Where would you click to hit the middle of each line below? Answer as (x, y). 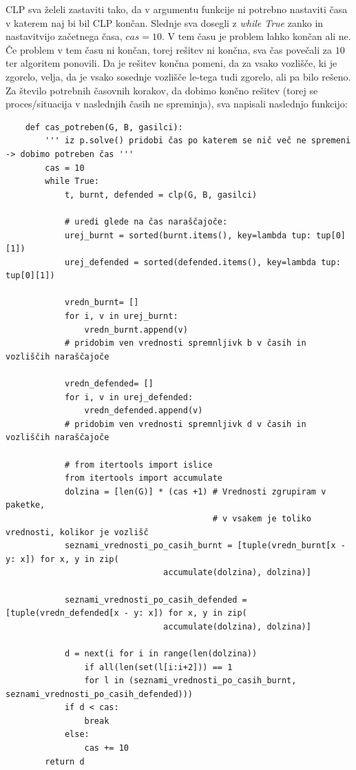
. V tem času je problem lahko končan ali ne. (256, 36)
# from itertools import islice (138, 465)
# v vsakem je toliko (262, 518)
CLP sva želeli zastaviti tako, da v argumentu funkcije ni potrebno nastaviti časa (177, 9)
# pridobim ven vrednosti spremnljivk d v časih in (185, 424)
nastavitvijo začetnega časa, (64, 36)
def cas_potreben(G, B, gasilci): (104, 127)
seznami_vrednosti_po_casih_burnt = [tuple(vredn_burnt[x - (205, 546)
